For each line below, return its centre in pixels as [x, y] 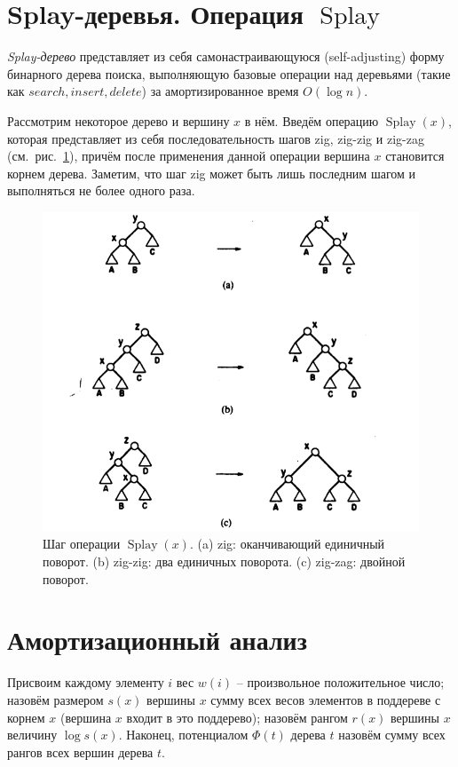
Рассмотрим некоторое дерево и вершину [118, 120]
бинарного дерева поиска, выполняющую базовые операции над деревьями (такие [229, 73]
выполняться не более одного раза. [101, 190]
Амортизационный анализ [157, 640]
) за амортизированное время [220, 91]
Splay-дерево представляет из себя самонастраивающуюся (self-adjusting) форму [226, 56]
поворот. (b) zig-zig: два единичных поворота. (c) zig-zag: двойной [224, 561]
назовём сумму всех [392, 735]
